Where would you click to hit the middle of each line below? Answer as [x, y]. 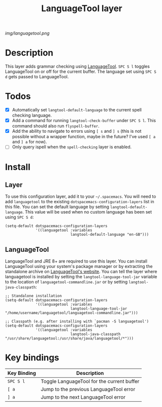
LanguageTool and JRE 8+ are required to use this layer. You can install [76, 261]
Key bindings [32, 358]
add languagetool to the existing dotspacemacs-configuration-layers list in [80, 202]
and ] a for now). [29, 142]
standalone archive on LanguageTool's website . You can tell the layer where [81, 272]
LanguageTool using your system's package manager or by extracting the [79, 266]
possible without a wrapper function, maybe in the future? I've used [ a [84, 137]
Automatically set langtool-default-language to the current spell [77, 110]
